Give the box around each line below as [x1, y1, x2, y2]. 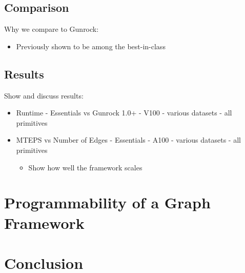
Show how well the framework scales [28, 162, 142, 172]
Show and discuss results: [4, 90, 84, 101]
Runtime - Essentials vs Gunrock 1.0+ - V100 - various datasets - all [16, 107, 232, 118]
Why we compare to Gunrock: [4, 24, 99, 34]
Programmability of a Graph [4, 192, 211, 213]
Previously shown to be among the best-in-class [16, 41, 166, 51]
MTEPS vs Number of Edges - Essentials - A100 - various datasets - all [16, 134, 241, 145]
